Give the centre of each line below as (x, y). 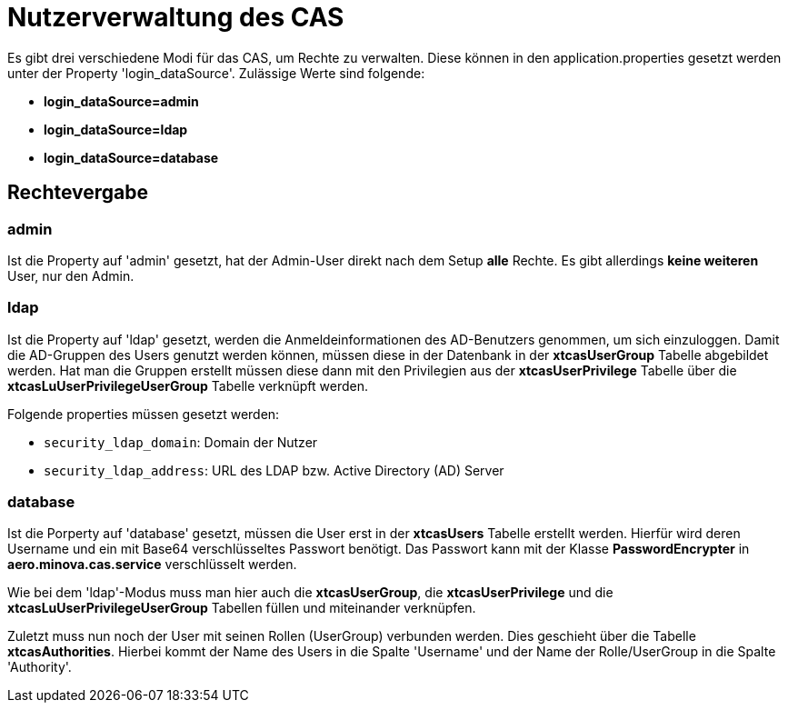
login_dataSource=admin (121, 101)
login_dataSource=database (131, 157)
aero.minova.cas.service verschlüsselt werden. (152, 565)
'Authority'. (40, 667)
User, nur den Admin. (71, 275)
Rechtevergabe (78, 193)
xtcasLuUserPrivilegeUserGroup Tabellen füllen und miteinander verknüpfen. (242, 608)
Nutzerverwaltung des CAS (176, 17)
